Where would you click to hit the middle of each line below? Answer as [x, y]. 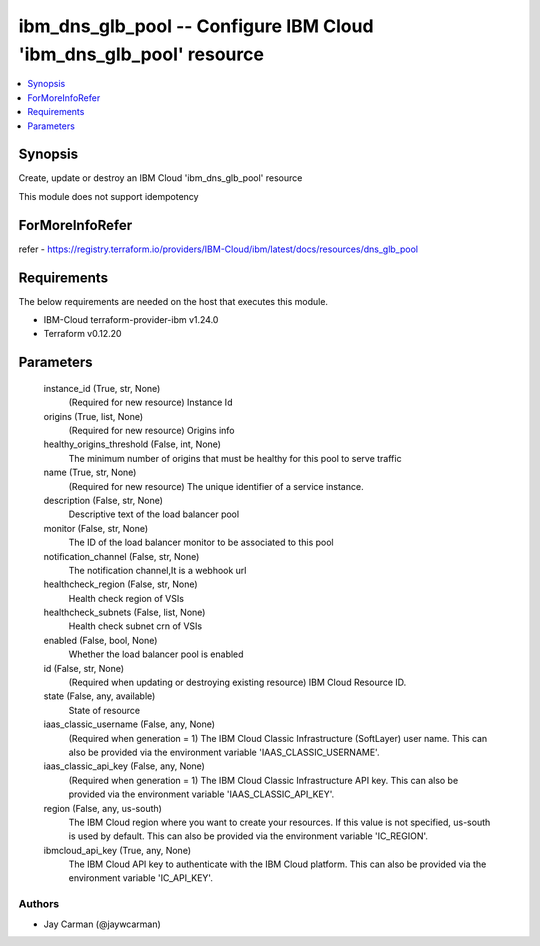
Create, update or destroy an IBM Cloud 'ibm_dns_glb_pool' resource [160, 178]
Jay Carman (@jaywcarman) [102, 924]
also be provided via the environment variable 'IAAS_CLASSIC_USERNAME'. [224, 752]
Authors [39, 904]
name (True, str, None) [90, 472]
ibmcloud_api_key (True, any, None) [117, 850]
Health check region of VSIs [126, 598]
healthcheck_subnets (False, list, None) [124, 612]
